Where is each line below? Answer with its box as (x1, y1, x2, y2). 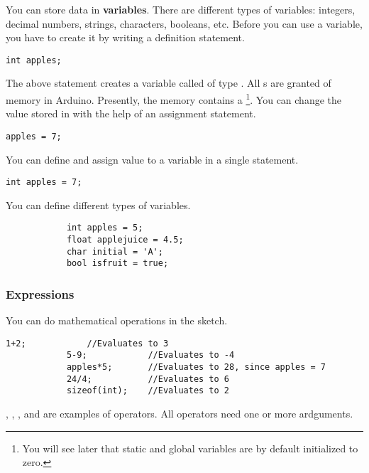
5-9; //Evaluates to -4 (66, 350, 235, 361)
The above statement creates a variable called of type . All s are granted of (6, 75, 331, 90)
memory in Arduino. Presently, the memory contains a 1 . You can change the (6, 90, 342, 107)
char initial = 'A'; (66, 246, 163, 257)
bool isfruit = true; (66, 258, 169, 269)
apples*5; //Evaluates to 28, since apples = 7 (66, 362, 326, 373)
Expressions (6, 285, 75, 302)
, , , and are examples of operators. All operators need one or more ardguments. (6, 406, 353, 421)
